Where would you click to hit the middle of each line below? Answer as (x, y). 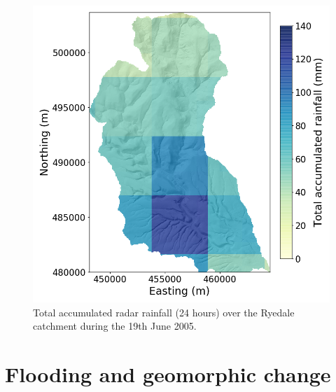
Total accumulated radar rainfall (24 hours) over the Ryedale (164, 312)
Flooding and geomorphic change (168, 373)
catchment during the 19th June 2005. (115, 326)
